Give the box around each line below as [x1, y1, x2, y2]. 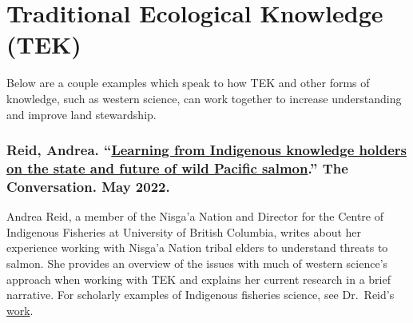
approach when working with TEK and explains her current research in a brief [6, 270, 391, 287]
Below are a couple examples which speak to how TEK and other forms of [6, 74, 370, 91]
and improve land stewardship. [6, 106, 157, 122]
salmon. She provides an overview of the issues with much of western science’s [6, 254, 388, 271]
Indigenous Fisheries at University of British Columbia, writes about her [6, 223, 362, 240]
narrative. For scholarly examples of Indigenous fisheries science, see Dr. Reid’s [6, 286, 395, 303]
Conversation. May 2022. [6, 176, 170, 196]
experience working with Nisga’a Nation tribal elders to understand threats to [6, 239, 388, 256]
